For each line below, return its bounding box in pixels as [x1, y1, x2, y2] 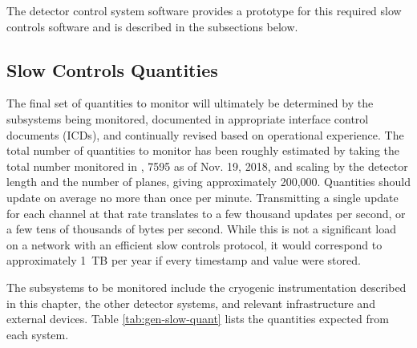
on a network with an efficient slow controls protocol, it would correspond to [6, 236, 383, 253]
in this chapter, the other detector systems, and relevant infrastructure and [6, 294, 375, 311]
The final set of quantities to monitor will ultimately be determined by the [6, 95, 374, 111]
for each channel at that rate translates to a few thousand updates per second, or [6, 204, 406, 221]
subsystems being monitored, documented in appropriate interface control [6, 110, 369, 127]
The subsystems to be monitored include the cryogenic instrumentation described [6, 278, 407, 295]
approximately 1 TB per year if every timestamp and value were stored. [6, 252, 361, 269]
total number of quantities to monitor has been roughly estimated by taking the [6, 142, 399, 159]
